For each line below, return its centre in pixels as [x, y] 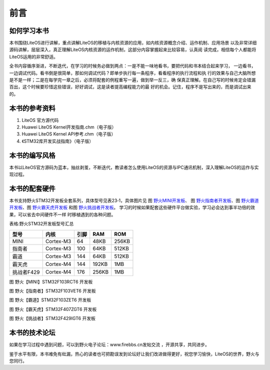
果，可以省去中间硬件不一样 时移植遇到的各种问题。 [62, 214]
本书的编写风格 [32, 155]
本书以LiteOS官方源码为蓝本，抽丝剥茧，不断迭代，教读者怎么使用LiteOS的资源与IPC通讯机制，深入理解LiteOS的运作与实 [134, 167]
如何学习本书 [29, 31]
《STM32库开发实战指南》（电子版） [58, 141]
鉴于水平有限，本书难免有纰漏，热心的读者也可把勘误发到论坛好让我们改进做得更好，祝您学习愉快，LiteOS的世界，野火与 [134, 354]
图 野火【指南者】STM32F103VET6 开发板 [52, 291]
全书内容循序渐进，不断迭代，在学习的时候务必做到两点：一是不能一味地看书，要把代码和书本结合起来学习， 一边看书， [132, 66]
